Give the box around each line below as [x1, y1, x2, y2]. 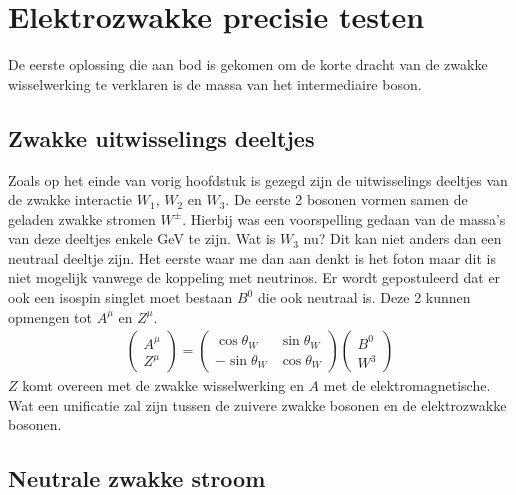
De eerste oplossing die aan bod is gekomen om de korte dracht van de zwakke [8, 54, 488, 75]
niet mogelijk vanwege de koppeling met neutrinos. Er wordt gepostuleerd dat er [8, 267, 501, 288]
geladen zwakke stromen [8, 208, 156, 229]
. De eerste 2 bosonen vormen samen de [225, 189, 468, 210]
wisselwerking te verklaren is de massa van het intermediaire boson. [8, 73, 422, 94]
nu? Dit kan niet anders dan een [303, 228, 502, 249]
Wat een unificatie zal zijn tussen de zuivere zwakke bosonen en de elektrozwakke [8, 394, 507, 415]
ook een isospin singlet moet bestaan [8, 287, 233, 308]
